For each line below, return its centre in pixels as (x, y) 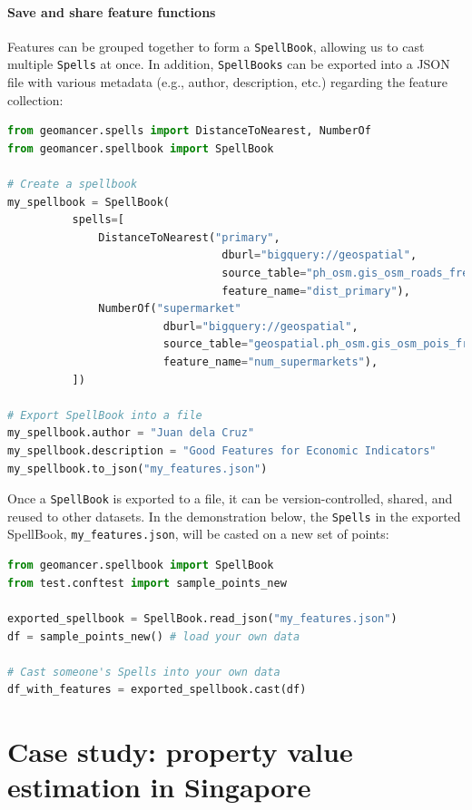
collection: (35, 99)
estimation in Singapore (159, 787)
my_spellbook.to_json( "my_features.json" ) (138, 468)
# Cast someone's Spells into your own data (144, 672)
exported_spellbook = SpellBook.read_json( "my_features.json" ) (202, 618)
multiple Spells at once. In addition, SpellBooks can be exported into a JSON (229, 64)
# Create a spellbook (73, 185)
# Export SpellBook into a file (105, 415)
